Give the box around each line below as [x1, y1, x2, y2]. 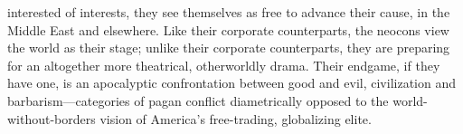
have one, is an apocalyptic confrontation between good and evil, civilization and [7, 73, 456, 92]
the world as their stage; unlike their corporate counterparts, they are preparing [7, 38, 450, 57]
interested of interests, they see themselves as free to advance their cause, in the [7, 3, 450, 21]
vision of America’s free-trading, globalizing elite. [99, 109, 372, 128]
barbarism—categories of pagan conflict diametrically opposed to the [7, 91, 389, 110]
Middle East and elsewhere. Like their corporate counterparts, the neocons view [7, 20, 449, 39]
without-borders [7, 109, 96, 128]
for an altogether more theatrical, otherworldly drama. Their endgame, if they [7, 55, 440, 74]
